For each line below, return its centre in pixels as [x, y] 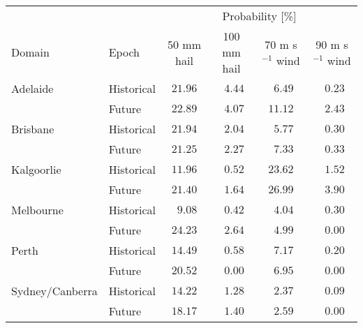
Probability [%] [259, 16]
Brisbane [33, 129]
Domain [30, 52]
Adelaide [32, 88]
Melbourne [37, 210]
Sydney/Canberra [54, 291]
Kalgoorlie [36, 169]
